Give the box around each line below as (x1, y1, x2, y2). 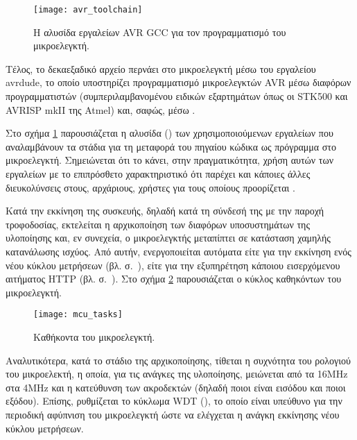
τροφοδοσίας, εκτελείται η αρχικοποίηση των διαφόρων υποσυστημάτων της (6, 217, 310, 231)
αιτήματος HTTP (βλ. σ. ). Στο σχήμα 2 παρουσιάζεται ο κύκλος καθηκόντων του (6, 271, 342, 286)
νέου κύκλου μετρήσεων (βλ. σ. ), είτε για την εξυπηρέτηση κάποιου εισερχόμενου (6, 257, 340, 272)
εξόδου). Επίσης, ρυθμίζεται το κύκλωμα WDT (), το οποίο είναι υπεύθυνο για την (6, 394, 342, 408)
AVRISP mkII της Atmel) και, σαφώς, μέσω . (6, 102, 195, 117)
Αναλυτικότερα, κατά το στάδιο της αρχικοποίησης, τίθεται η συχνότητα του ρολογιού (6, 353, 351, 367)
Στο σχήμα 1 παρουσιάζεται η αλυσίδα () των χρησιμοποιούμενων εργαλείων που (6, 126, 333, 140)
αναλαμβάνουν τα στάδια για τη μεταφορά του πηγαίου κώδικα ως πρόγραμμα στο (6, 139, 336, 153)
